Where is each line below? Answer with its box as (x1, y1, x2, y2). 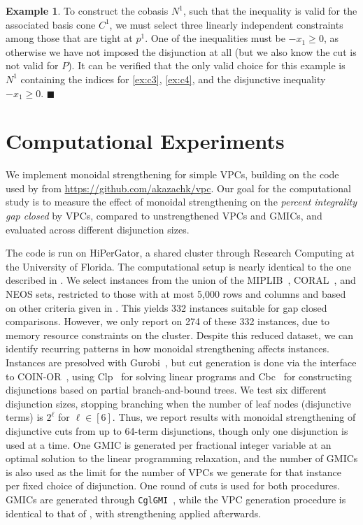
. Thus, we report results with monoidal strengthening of (112, 410, 356, 424)
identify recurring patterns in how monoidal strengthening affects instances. (6, 341, 329, 356)
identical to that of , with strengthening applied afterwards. (6, 505, 262, 520)
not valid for (6, 58, 59, 73)
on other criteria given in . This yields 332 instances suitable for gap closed (6, 300, 327, 315)
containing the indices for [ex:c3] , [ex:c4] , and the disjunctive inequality (20, 71, 326, 86)
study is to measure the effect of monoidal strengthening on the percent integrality (6, 194, 357, 209)
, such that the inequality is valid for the (183, 3, 357, 17)
